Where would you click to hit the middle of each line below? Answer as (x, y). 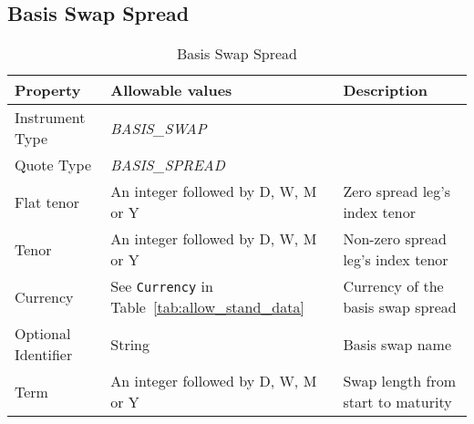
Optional (43, 334)
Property (48, 90)
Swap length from (399, 381)
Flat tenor (47, 202)
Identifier (44, 355)
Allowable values (171, 90)
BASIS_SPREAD (168, 165)
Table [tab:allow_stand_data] (207, 307)
